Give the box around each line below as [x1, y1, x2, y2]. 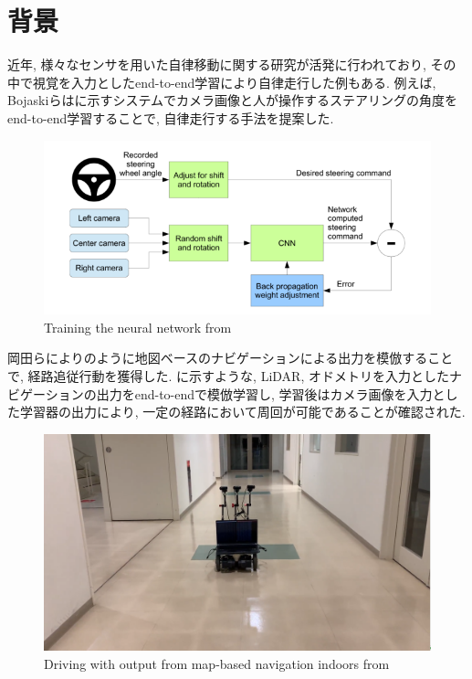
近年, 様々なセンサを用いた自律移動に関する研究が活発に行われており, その [7, 55, 456, 74]
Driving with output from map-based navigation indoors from [44, 653, 390, 673]
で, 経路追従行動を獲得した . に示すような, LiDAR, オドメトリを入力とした [7, 366, 449, 385]
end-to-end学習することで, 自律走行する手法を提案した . [7, 108, 334, 127]
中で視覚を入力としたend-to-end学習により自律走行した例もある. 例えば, [7, 72, 436, 91]
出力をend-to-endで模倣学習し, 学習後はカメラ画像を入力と [96, 384, 446, 403]
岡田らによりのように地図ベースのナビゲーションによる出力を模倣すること [7, 348, 454, 367]
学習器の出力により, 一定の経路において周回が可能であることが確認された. [19, 402, 466, 421]
